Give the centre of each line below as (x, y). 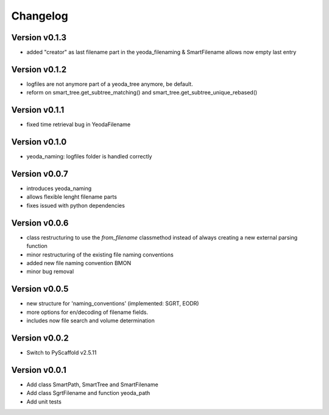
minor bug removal (50, 272)
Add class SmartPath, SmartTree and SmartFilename (92, 385)
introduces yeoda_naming (59, 188)
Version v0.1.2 (39, 69)
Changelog (40, 16)
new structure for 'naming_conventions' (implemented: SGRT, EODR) (113, 303)
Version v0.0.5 (40, 289)
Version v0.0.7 (40, 174)
